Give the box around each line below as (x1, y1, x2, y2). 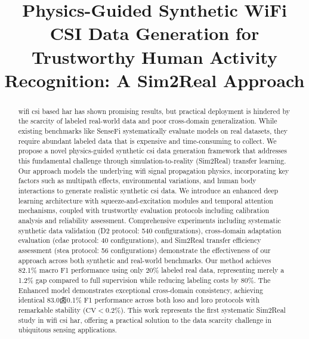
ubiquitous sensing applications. (18, 325, 117, 335)
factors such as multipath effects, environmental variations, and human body (18, 175, 257, 186)
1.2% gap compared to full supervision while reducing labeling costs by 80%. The (18, 275, 271, 285)
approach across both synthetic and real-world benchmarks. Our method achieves (18, 255, 271, 265)
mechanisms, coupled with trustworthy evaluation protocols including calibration (18, 205, 270, 215)
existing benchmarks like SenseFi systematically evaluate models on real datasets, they (18, 126, 288, 136)
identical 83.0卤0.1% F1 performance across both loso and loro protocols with (18, 295, 260, 305)
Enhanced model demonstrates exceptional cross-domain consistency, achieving (18, 285, 263, 295)
